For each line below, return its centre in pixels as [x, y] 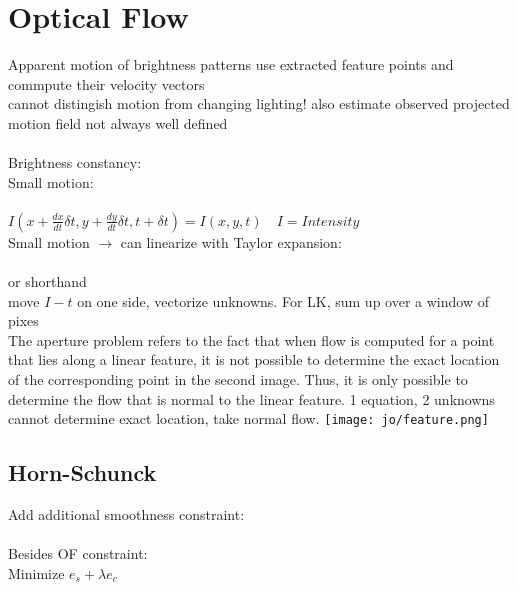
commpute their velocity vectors [106, 83]
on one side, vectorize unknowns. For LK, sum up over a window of [283, 300]
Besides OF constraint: [78, 553]
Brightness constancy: [75, 162]
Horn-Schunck [82, 472]
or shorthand [47, 281]
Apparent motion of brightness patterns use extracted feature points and [231, 64]
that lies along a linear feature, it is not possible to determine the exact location [254, 359]
